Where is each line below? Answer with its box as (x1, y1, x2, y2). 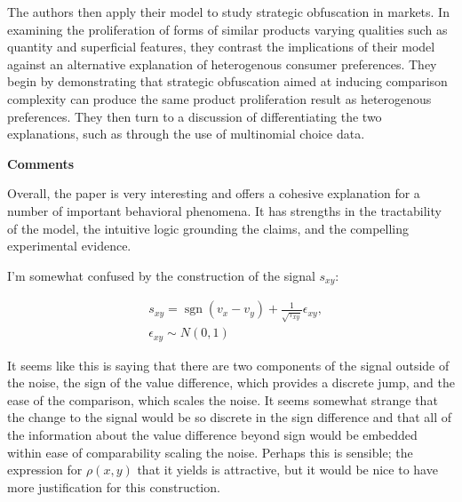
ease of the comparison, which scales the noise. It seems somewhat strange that (7, 390, 438, 409)
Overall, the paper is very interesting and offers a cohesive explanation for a (7, 184, 420, 203)
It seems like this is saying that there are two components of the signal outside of (7, 355, 450, 374)
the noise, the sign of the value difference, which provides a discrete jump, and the (7, 373, 456, 392)
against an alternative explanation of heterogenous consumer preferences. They (7, 54, 437, 73)
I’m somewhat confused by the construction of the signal (7, 266, 315, 284)
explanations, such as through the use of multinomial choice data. (7, 124, 365, 143)
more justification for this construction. (7, 477, 220, 496)
